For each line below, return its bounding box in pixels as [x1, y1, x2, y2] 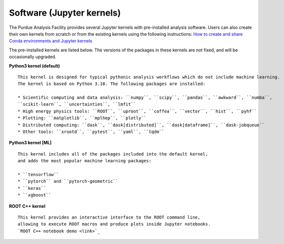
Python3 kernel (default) [9, 63, 61, 68]
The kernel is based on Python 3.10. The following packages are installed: [18, 81, 206, 87]
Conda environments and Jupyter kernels [9, 38, 93, 44]
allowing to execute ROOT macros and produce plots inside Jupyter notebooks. [18, 222, 211, 227]
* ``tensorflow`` [18, 172, 59, 177]
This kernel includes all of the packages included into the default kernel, [18, 151, 208, 156]
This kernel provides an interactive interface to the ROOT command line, [18, 214, 201, 220]
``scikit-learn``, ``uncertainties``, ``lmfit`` [18, 102, 136, 107]
